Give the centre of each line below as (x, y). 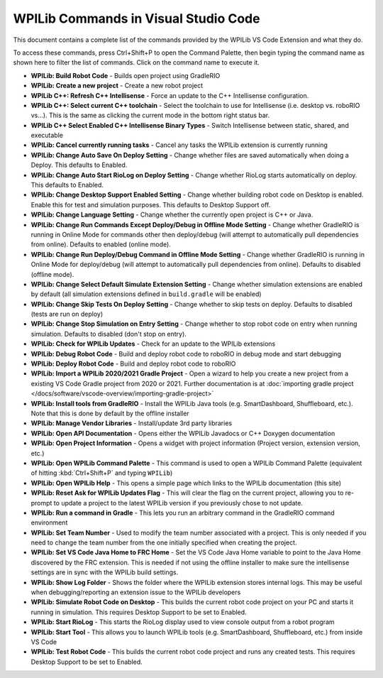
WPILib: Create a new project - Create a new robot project (117, 86)
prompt (41, 503)
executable (47, 136)
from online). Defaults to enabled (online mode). (101, 244)
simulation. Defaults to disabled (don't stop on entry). (109, 334)
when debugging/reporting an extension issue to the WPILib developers (136, 592)
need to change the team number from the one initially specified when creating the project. (164, 542)
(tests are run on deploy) (67, 314)
